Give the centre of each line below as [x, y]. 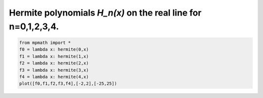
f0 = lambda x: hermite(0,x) [54, 49]
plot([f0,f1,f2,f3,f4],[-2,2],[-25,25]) [68, 84]
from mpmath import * [45, 42]
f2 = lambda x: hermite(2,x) [54, 63]
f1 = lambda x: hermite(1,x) [54, 56]
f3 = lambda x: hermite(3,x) [54, 70]
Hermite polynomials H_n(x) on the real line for [105, 13]
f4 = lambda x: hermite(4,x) [54, 77]
